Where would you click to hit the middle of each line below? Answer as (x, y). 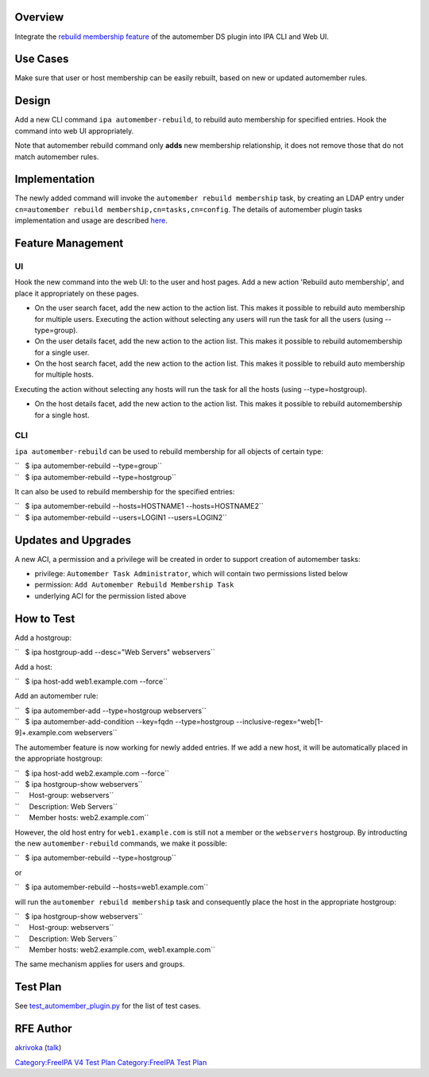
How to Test (45, 619)
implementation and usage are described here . (91, 221)
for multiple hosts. (64, 374)
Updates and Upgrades (73, 540)
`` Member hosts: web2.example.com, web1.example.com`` (115, 950)
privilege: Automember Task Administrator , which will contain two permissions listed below (191, 574)
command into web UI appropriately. (74, 130)
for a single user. (62, 352)
